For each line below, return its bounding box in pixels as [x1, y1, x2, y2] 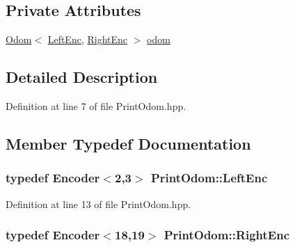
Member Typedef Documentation [6, 132, 251, 154]
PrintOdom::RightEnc [164, 226, 290, 244]
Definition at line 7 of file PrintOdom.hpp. [6, 99, 186, 113]
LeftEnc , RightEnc [47, 32, 128, 47]
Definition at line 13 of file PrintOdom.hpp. [6, 196, 191, 211]
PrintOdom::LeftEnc [150, 169, 268, 186]
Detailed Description [6, 66, 158, 88]
